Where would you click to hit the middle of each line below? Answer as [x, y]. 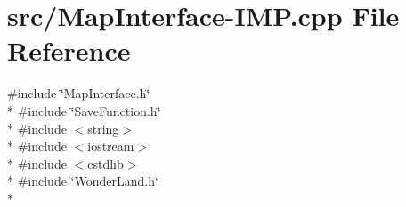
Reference [69, 50]
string [103, 128]
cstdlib [106, 163]
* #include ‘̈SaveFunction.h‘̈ [84, 110]
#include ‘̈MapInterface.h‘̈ [79, 93]
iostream [111, 146]
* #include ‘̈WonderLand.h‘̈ [83, 181]
